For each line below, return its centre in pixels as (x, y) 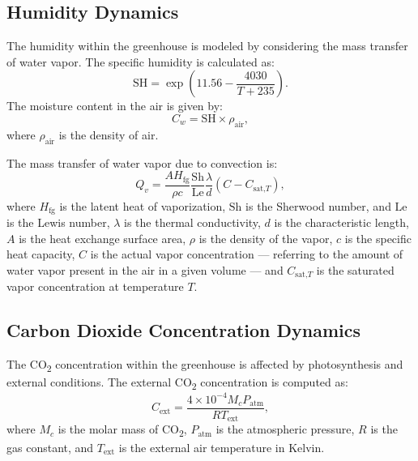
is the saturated (355, 269)
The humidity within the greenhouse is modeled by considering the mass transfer (207, 46)
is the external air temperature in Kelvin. (222, 447)
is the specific (378, 238)
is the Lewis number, (58, 222)
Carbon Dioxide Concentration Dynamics (184, 330)
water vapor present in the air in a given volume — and (145, 269)
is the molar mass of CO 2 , (122, 430)
